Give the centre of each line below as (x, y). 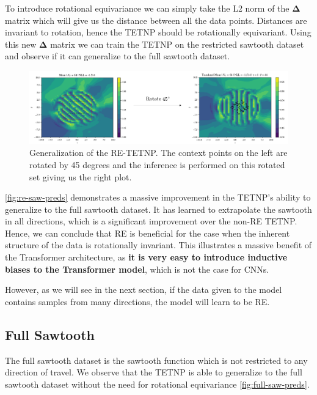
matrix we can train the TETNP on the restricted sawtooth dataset (177, 44)
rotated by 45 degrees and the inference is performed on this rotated (157, 164)
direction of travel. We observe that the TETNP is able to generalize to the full (154, 372)
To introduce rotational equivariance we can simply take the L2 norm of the (147, 8)
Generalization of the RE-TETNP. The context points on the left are (158, 153)
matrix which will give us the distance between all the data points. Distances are (156, 20)
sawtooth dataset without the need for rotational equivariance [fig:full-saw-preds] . (157, 384)
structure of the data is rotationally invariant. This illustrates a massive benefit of (158, 245)
